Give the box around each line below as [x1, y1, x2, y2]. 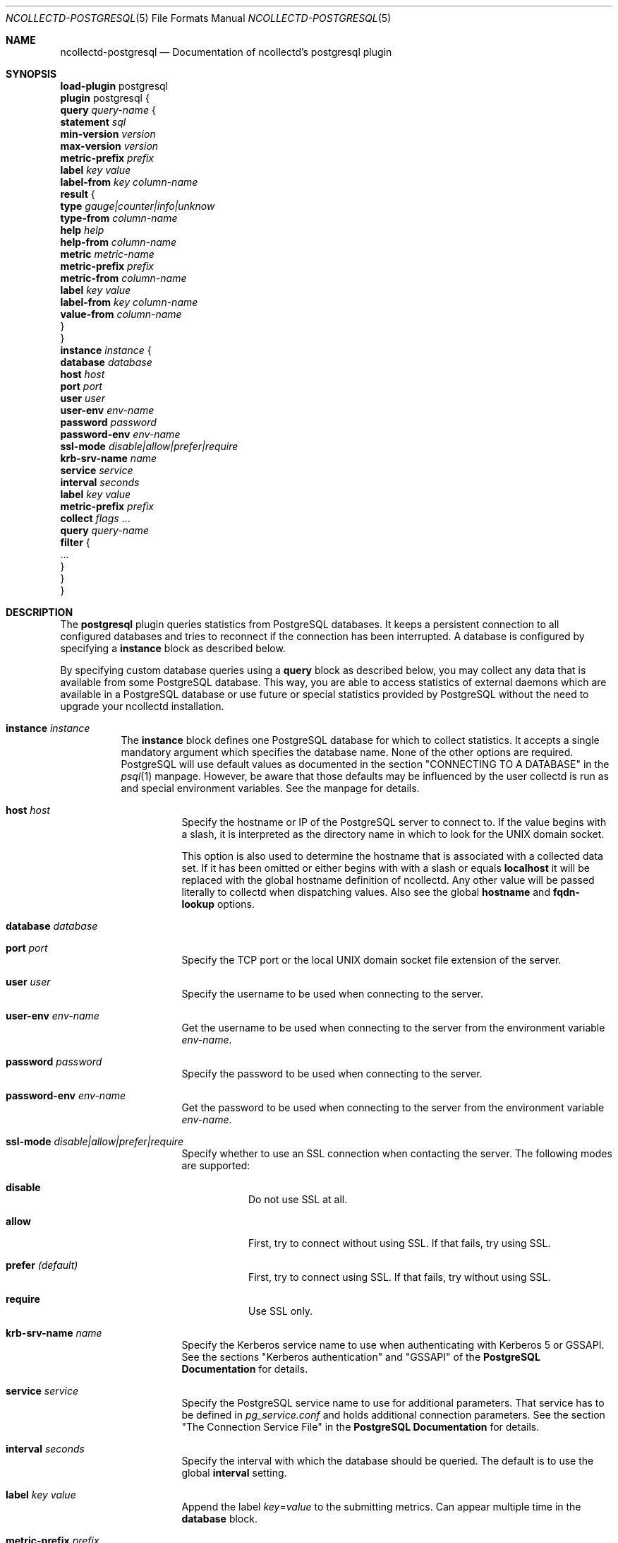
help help [60, 224, 104, 236]
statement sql [60, 116, 126, 128]
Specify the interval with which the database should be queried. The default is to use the [181, 1455, 594, 1467]
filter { [60, 536, 90, 548]
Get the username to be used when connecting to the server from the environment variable [181, 1022, 605, 1034]
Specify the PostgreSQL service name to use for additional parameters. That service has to [181, 1397, 605, 1409]
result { [60, 188, 95, 200]
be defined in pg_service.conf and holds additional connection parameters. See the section [181, 1409, 605, 1421]
